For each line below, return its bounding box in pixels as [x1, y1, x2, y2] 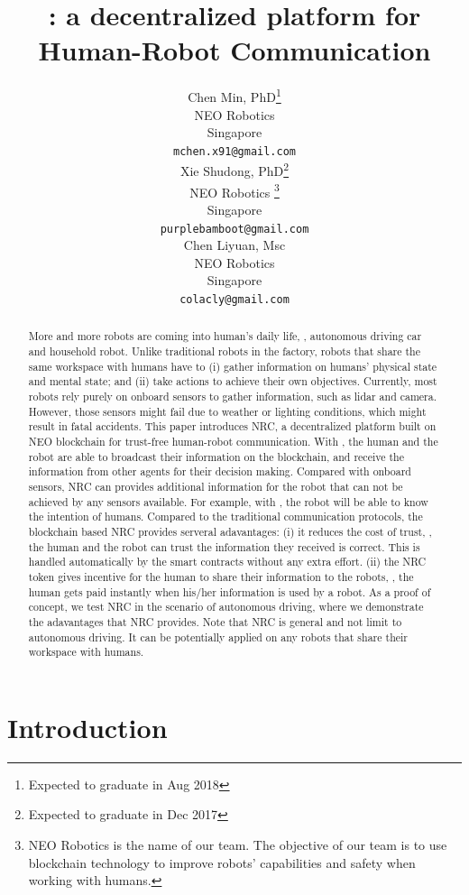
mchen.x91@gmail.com [172, 144, 297, 158]
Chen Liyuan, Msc [183, 235, 286, 254]
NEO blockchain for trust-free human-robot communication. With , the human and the [28, 433, 438, 448]
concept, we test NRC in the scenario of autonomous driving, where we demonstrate [28, 599, 424, 614]
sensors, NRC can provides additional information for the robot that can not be [28, 478, 403, 494]
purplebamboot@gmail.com [160, 222, 309, 235]
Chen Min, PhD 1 [188, 85, 281, 106]
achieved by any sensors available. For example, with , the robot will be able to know [28, 494, 428, 509]
